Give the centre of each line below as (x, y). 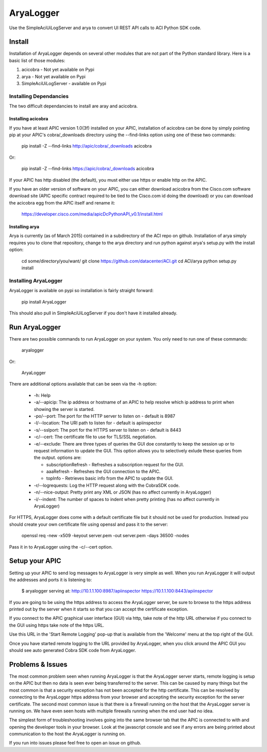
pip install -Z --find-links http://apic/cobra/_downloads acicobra (87, 146)
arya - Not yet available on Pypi (54, 76)
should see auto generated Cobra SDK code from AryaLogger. (72, 651)
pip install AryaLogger (44, 301)
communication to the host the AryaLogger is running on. (67, 734)
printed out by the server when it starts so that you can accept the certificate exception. (99, 609)
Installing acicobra (29, 119)
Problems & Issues (38, 664)
